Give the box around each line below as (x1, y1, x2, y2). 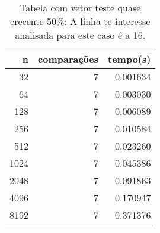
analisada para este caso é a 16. (15, 28, 146, 42)
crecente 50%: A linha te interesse (10, 14, 151, 28)
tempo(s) (108, 52, 151, 66)
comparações (38, 52, 98, 66)
